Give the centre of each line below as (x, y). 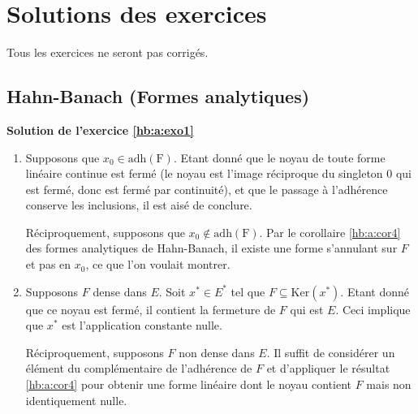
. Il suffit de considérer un (331, 352)
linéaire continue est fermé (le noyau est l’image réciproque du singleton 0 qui (218, 173)
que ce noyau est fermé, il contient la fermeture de (151, 309)
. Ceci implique (373, 309)
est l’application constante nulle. (142, 325)
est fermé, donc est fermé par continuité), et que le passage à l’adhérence (207, 189)
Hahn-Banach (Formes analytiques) (158, 96)
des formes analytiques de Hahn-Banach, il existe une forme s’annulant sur (211, 248)
